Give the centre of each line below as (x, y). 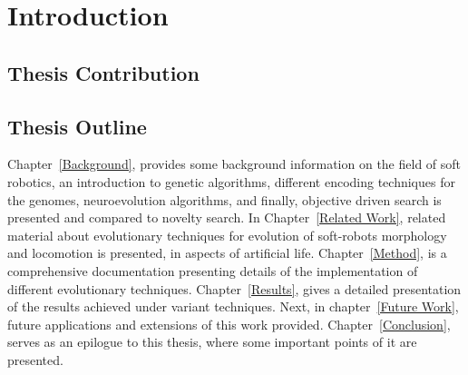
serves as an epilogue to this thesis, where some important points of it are (212, 342)
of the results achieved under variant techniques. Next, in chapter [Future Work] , (233, 306)
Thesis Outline (77, 126)
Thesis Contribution (103, 72)
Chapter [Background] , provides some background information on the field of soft (234, 164)
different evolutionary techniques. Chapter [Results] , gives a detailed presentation (234, 288)
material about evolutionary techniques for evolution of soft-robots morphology (227, 235)
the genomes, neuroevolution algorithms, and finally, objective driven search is (224, 199)
